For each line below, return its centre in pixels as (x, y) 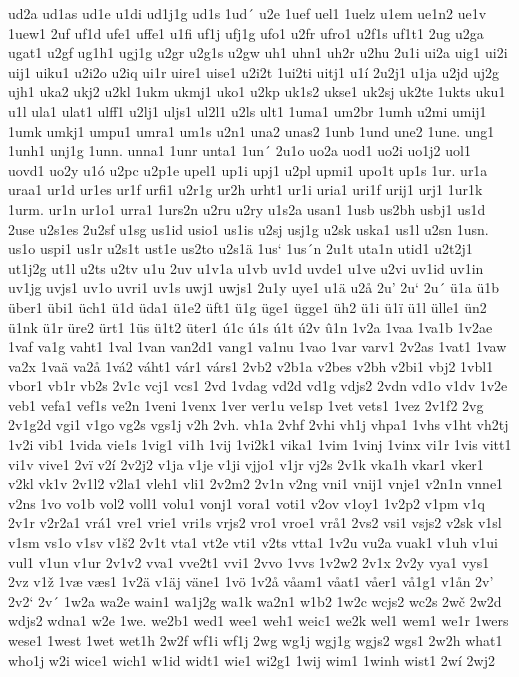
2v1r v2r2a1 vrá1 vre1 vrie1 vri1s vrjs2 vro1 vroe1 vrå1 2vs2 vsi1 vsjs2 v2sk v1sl (255, 522)
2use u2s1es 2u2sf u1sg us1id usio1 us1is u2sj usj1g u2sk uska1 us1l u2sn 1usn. (248, 228)
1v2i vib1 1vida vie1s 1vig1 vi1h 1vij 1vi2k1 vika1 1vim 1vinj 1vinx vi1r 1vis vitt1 (260, 444)
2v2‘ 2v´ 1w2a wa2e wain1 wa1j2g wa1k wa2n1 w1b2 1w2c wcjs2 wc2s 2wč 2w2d (255, 600)
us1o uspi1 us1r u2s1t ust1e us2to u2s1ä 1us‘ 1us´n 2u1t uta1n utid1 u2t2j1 (240, 248)
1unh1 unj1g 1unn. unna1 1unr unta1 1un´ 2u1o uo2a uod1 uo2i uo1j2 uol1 (239, 150)
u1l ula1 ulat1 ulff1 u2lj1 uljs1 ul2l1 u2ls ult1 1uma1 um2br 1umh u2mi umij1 (247, 110)
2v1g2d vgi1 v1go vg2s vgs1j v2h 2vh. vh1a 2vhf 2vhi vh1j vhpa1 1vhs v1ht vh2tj (258, 424)
